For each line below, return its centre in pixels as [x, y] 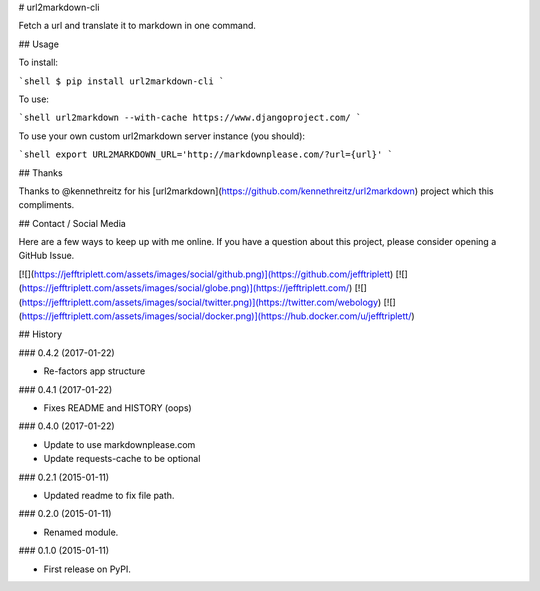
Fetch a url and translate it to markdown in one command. [137, 26]
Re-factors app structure [94, 371]
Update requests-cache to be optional [122, 459]
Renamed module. [81, 532]
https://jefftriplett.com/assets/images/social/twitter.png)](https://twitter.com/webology [200, 302]
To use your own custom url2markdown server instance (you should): [161, 136]
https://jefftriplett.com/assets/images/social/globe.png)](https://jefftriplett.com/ [185, 288]
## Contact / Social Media [72, 223]
